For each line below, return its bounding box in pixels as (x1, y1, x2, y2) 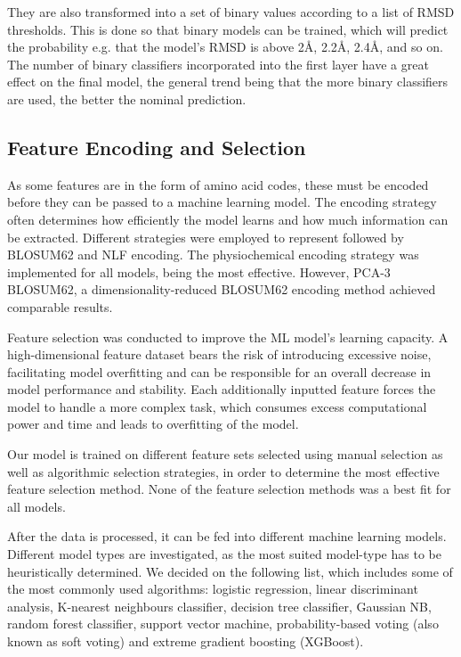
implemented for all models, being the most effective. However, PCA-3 (7, 262, 391, 281)
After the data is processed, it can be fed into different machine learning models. (7, 527, 447, 546)
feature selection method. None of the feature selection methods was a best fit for (7, 480, 451, 498)
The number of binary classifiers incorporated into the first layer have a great (7, 54, 429, 73)
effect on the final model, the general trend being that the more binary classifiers (7, 72, 449, 91)
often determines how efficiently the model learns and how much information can (7, 209, 449, 228)
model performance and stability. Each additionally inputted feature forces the (7, 380, 436, 398)
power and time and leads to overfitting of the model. (7, 415, 299, 433)
